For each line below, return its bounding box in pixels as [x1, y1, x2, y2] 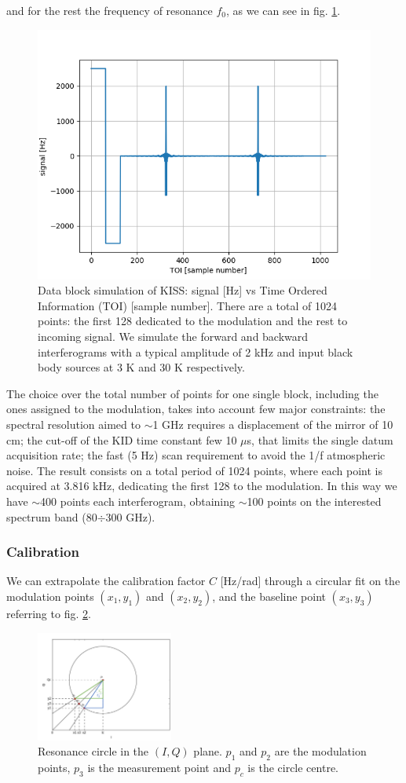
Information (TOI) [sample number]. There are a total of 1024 [38, 297, 337, 313]
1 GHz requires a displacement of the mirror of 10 [152, 415, 393, 432]
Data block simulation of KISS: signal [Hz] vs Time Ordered [38, 282, 327, 298]
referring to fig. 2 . [6, 605, 91, 621]
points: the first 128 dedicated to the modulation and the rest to [38, 313, 348, 329]
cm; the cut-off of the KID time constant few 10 [6, 431, 237, 448]
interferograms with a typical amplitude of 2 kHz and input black [38, 343, 353, 360]
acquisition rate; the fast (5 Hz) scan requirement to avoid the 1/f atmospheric [6, 447, 386, 463]
